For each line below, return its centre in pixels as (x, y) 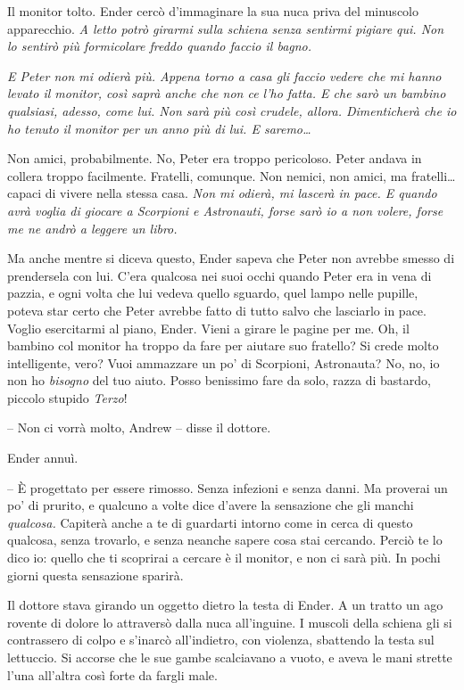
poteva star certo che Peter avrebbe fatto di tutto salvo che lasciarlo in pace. (217, 310)
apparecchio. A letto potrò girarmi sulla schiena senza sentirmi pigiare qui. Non (226, 28)
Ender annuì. (43, 458)
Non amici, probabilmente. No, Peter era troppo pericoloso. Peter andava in (215, 158)
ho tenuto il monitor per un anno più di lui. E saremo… (159, 128)
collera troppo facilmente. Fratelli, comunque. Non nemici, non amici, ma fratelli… (232, 175)
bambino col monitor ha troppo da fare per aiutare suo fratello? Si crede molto (223, 345)
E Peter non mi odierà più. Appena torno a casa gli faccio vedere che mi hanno (224, 75)
